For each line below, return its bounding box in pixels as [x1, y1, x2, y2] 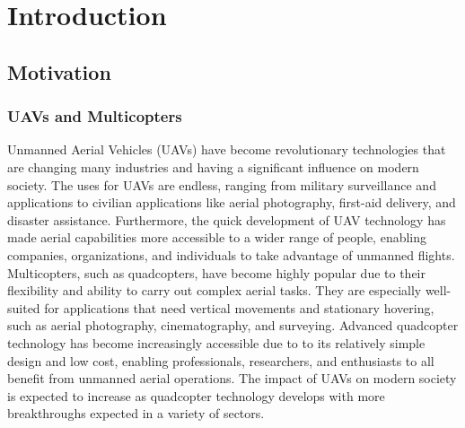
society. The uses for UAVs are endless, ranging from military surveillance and [7, 175, 436, 194]
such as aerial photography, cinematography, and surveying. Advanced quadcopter [7, 316, 459, 335]
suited [7, 298, 40, 317]
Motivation [7, 57, 111, 85]
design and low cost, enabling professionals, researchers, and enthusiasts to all [7, 351, 434, 370]
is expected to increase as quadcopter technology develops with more [7, 386, 385, 405]
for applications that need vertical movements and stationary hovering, [44, 298, 434, 317]
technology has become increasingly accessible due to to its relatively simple [7, 333, 426, 352]
